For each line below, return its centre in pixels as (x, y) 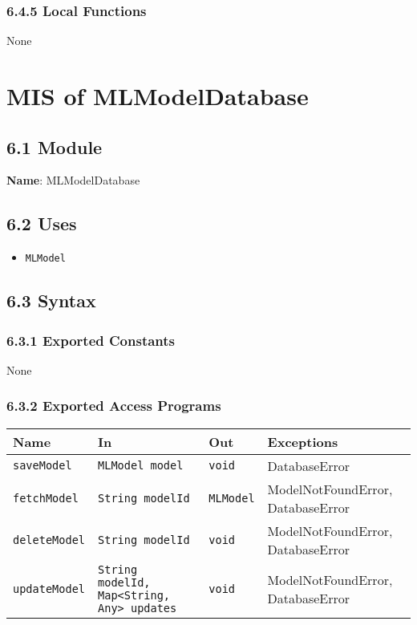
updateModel (49, 588)
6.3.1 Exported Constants (91, 340)
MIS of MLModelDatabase (158, 95)
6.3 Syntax (51, 300)
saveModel (43, 466)
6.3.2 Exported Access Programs (114, 406)
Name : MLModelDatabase (73, 180)
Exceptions (303, 441)
